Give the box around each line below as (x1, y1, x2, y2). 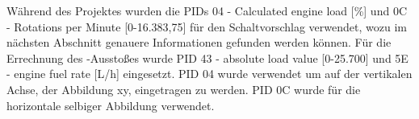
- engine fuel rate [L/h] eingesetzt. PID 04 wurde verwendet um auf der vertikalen (6, 65, 413, 82)
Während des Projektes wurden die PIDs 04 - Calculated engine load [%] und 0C (6, 2, 407, 18)
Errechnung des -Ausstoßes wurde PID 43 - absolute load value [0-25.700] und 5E (6, 49, 409, 66)
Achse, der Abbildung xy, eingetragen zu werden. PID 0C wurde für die (6, 80, 361, 97)
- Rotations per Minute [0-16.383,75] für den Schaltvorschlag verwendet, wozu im (6, 18, 407, 35)
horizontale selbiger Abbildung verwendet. (6, 96, 215, 113)
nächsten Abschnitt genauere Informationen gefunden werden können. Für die (6, 34, 392, 51)
